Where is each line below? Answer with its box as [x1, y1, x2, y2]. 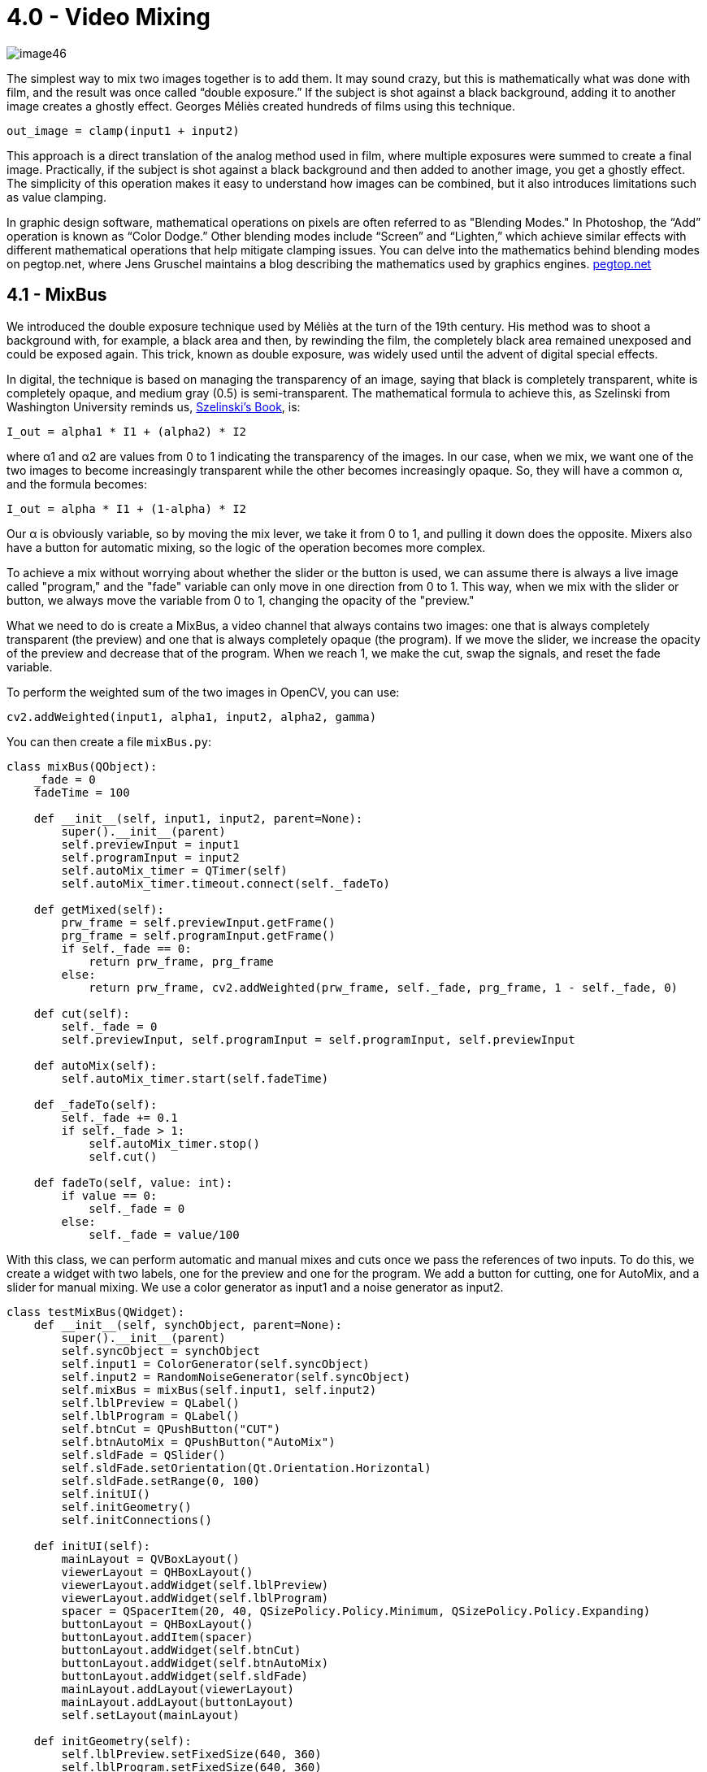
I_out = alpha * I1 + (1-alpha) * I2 [7, 502, 247, 515]
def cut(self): [33, 1006, 130, 1020]
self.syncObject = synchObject [61, 1344, 260, 1357]
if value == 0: [61, 1188, 158, 1202]
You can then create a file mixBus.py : [7, 734, 211, 749]
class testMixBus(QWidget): [7, 1305, 185, 1318]
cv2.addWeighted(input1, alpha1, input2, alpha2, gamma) [7, 710, 377, 723]
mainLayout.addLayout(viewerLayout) [61, 1682, 295, 1696]
